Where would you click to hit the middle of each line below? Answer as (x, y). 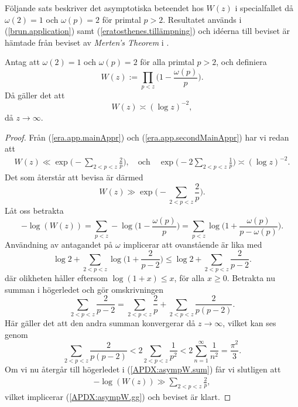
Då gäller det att (35, 95)
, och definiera (242, 62)
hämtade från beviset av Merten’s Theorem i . (87, 42)
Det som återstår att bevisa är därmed (74, 177)
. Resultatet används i (202, 19)
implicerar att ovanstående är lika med (193, 244)
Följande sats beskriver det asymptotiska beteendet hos (104, 8)
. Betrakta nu (251, 278)
